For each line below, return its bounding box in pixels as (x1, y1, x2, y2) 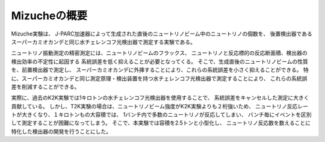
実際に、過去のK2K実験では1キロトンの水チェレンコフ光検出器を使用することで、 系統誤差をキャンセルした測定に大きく (11, 94, 309, 102)
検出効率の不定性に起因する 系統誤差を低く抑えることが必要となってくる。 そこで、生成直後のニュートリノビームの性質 (11, 58, 308, 65)
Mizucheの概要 (11, 9, 87, 22)
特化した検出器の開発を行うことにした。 (11, 128, 111, 135)
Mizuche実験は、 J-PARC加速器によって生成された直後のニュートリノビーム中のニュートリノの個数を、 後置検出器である (11, 30, 312, 37)
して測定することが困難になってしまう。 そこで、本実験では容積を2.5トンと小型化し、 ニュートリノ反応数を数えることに (11, 119, 311, 126)
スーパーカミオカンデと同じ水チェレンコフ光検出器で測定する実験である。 (11, 38, 196, 45)
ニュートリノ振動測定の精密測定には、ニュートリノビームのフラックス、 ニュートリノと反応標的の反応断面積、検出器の (11, 49, 308, 57)
